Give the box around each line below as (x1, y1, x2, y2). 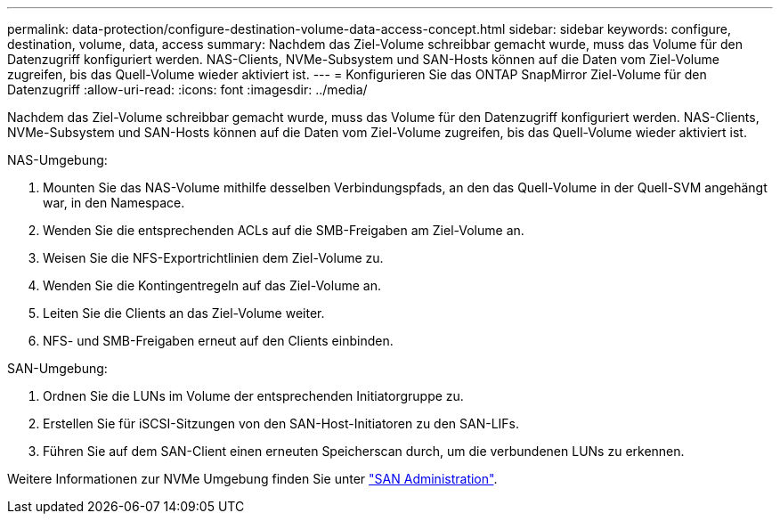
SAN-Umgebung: (7, 361, 108, 376)
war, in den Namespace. (43, 195, 185, 210)
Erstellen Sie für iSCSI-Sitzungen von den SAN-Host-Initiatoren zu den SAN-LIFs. (43, 416, 520, 431)
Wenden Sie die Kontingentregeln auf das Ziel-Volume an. (43, 278, 381, 293)
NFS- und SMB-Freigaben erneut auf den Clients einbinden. (43, 333, 394, 348)
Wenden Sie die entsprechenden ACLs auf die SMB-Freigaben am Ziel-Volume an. (43, 223, 524, 238)
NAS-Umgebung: (7, 152, 108, 167)
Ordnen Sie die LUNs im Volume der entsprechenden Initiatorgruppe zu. (43, 388, 464, 403)
